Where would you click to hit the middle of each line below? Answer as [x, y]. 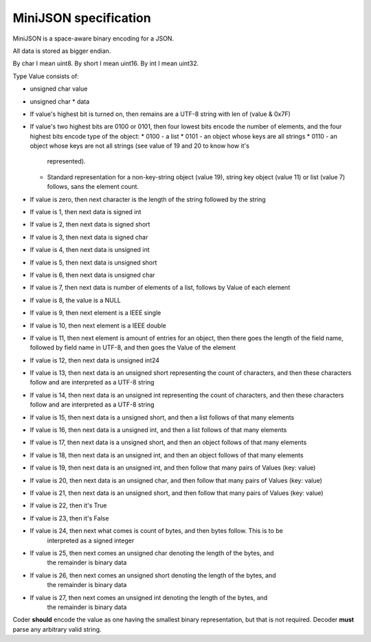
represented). [66, 161]
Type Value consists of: [46, 76]
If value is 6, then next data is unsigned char [92, 275]
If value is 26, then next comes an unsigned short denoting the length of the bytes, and [153, 575]
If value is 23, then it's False [69, 518]
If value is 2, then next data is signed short [90, 225]
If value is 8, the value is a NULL [76, 300]
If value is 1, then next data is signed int [86, 212]
